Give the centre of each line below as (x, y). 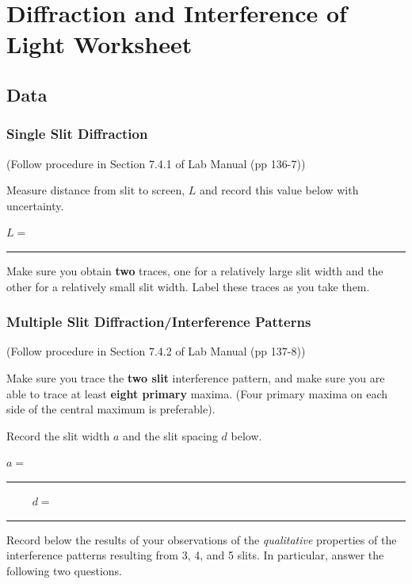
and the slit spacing (170, 435)
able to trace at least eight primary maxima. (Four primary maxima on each (197, 393)
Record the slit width (58, 435)
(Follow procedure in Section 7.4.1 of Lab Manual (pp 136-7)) (156, 163)
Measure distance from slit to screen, (96, 190)
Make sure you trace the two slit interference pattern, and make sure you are (196, 377)
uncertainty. (35, 205)
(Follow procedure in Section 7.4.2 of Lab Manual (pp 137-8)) (156, 351)
